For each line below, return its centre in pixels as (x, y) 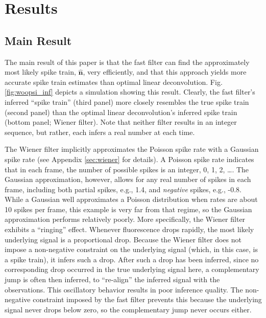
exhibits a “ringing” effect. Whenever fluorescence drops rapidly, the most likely (129, 229)
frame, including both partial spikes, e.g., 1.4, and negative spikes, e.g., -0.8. (123, 189)
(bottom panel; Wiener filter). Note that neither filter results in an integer (121, 122)
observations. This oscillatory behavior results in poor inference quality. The (124, 289)
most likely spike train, (40, 72)
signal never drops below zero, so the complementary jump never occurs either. (128, 309)
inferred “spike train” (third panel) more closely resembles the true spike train (127, 101)
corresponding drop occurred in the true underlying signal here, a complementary (132, 269)
